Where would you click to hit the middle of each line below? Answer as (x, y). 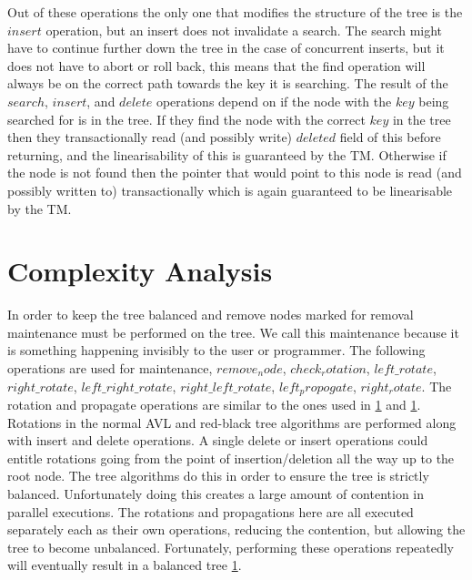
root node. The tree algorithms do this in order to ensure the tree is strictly (218, 476)
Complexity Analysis (140, 271)
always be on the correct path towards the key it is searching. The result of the (228, 83)
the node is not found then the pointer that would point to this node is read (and (235, 173)
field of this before (390, 137)
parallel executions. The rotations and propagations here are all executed (211, 511)
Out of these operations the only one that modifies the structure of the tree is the (235, 12)
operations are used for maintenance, (110, 368)
